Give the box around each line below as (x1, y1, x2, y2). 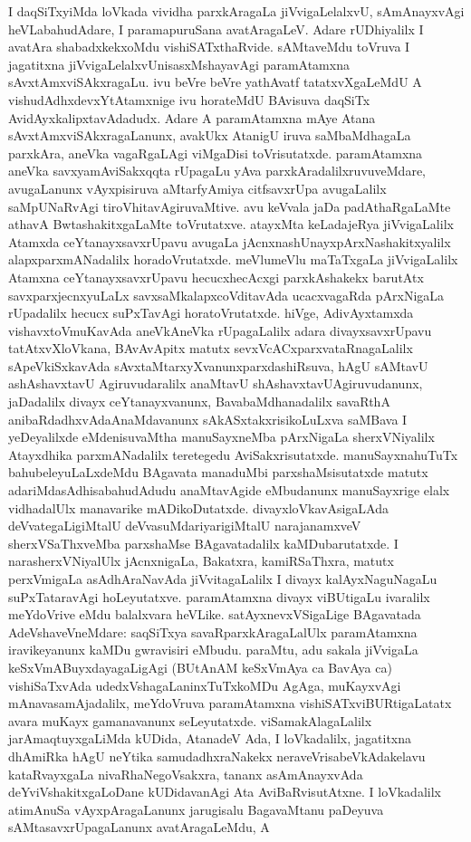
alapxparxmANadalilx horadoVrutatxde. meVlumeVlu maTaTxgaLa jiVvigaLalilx (8, 250, 458, 269)
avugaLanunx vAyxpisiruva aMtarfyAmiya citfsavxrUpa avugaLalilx (8, 178, 387, 197)
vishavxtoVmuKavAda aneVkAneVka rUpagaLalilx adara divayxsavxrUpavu (8, 321, 432, 340)
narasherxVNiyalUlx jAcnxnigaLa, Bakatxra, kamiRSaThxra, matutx (8, 551, 394, 570)
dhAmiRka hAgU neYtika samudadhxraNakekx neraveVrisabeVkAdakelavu (8, 746, 426, 765)
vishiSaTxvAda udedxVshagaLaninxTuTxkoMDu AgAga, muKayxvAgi (8, 675, 401, 694)
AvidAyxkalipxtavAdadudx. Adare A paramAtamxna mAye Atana (8, 108, 376, 127)
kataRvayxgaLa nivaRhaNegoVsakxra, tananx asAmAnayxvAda (8, 764, 363, 783)
